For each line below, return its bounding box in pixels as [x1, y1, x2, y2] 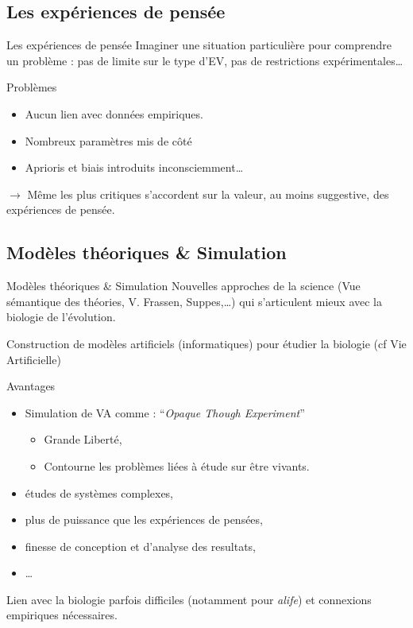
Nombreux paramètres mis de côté [25, 132, 192, 149]
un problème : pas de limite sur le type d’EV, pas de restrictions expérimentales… [6, 52, 403, 68]
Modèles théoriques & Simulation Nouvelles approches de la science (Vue [6, 277, 361, 294]
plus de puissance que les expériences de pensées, [25, 511, 263, 528]
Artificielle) [6, 351, 61, 367]
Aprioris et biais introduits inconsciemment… [25, 159, 244, 176]
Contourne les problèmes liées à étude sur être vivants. [44, 457, 310, 474]
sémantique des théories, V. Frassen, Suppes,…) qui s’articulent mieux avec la [6, 293, 382, 309]
